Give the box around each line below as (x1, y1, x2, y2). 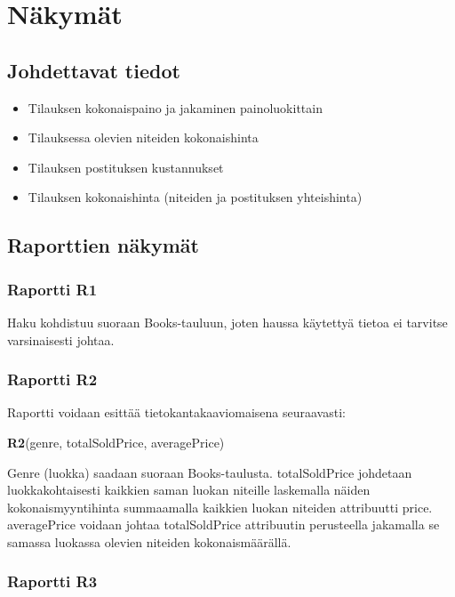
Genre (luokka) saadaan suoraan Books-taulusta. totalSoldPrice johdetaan (7, 463, 412, 481)
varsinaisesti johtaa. (7, 330, 115, 349)
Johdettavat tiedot (7, 56, 180, 84)
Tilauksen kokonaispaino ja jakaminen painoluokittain (28, 98, 323, 117)
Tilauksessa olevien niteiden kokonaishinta (28, 128, 259, 147)
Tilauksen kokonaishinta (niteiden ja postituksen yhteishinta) (28, 188, 363, 206)
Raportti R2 (7, 368, 98, 391)
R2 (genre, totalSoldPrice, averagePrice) (7, 432, 225, 451)
